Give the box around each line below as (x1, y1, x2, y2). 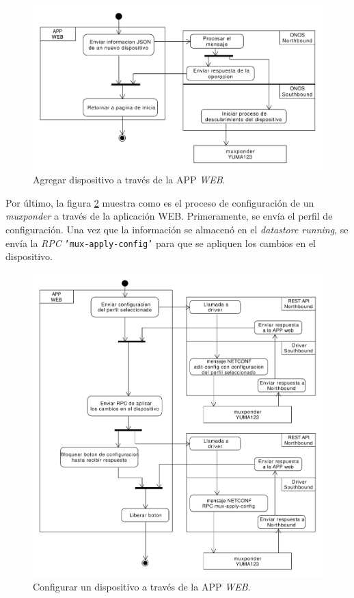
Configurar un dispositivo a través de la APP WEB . (33, 579, 251, 593)
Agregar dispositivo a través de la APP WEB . (33, 172, 226, 187)
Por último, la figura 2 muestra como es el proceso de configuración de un (5, 195, 314, 209)
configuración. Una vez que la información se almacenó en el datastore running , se (5, 222, 349, 236)
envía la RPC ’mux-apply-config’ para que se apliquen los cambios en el (5, 235, 316, 250)
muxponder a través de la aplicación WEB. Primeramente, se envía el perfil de (5, 209, 333, 223)
